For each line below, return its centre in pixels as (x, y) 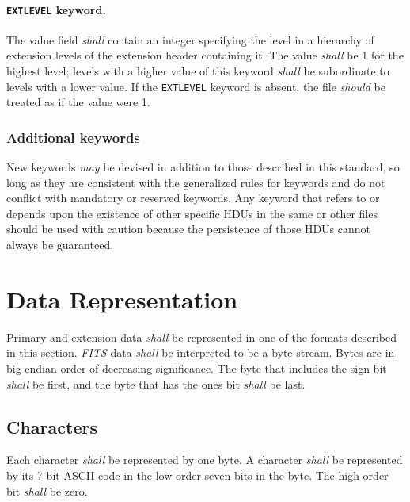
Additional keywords (73, 137)
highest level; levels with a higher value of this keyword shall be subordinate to (198, 71)
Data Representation (122, 299)
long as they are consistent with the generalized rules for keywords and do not (196, 182)
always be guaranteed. (60, 245)
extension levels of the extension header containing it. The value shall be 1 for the (205, 55)
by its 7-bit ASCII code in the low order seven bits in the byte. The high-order (197, 475)
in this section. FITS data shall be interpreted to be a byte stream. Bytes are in (201, 353)
